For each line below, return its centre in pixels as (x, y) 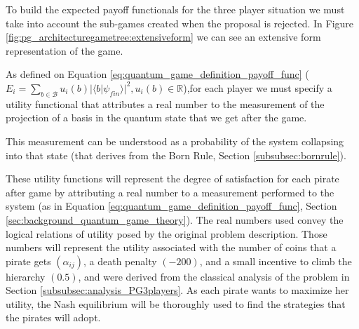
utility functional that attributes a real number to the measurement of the (165, 103)
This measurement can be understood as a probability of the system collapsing (175, 141)
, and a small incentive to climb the (276, 261)
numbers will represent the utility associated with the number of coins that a (171, 247)
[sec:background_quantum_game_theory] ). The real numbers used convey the (175, 219)
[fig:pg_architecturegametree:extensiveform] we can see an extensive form (163, 37)
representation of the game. (65, 50)
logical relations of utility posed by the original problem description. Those (167, 233)
